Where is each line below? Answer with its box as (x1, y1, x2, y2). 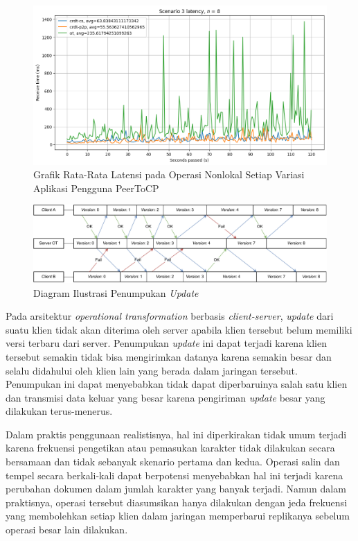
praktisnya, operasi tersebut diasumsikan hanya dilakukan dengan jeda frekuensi (6, 495, 348, 509)
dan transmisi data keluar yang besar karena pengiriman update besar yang (6, 390, 325, 404)
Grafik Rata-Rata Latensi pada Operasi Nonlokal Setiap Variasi (33, 167, 305, 182)
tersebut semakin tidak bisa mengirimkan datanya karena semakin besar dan (6, 349, 332, 363)
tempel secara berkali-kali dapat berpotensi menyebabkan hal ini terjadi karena (6, 467, 343, 482)
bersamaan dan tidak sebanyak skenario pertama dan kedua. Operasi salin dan (6, 454, 340, 469)
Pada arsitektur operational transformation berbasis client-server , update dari (6, 309, 334, 323)
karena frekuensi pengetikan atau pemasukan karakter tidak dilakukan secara (6, 440, 335, 455)
